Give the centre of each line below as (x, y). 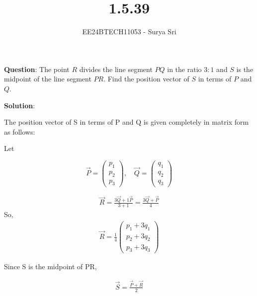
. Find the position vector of (146, 79)
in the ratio (184, 69)
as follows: (20, 131)
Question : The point (37, 69)
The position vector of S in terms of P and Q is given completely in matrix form (127, 122)
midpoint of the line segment (48, 79)
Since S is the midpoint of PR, (50, 266)
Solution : (20, 105)
